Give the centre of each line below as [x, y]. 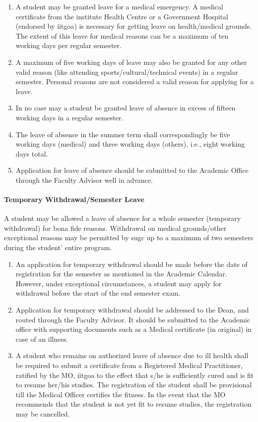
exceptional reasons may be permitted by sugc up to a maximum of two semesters [129, 237]
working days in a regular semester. [69, 117]
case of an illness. [42, 339]
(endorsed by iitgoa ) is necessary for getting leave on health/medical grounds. [134, 26]
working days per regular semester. [68, 45]
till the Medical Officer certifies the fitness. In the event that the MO [121, 394]
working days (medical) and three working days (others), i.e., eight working [130, 144]
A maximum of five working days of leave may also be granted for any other [131, 62]
